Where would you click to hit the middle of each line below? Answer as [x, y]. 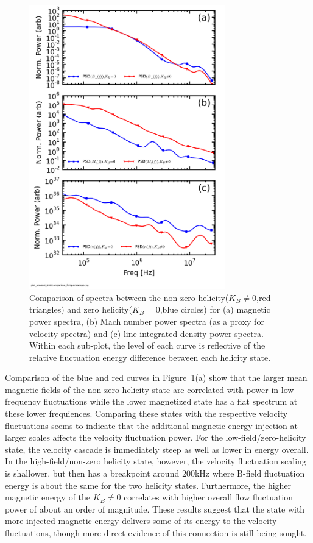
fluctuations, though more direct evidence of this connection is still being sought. [156, 533]
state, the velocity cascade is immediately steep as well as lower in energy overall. [157, 449]
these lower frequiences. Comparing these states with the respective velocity [146, 413]
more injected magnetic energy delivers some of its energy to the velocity [141, 521]
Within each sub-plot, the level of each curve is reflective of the [147, 345]
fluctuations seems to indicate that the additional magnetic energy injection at [151, 425]
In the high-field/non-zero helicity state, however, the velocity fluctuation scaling [156, 461]
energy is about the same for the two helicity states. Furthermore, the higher [148, 485]
